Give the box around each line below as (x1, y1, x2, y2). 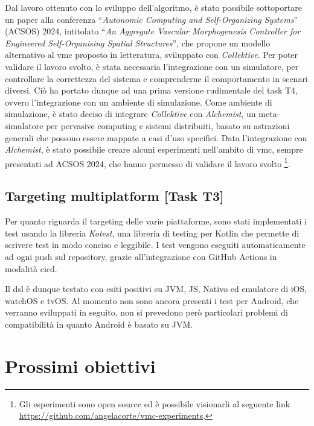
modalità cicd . (5, 262, 57, 275)
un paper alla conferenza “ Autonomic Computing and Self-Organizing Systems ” (5, 13, 298, 25)
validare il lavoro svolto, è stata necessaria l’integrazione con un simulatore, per (5, 60, 299, 72)
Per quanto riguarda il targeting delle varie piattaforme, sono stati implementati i (5, 215, 307, 227)
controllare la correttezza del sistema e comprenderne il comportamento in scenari (5, 72, 308, 84)
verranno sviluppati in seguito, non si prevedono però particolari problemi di (5, 306, 288, 319)
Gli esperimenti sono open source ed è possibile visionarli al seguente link (19, 397, 290, 410)
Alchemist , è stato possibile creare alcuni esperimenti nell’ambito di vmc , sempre (5, 143, 303, 156)
